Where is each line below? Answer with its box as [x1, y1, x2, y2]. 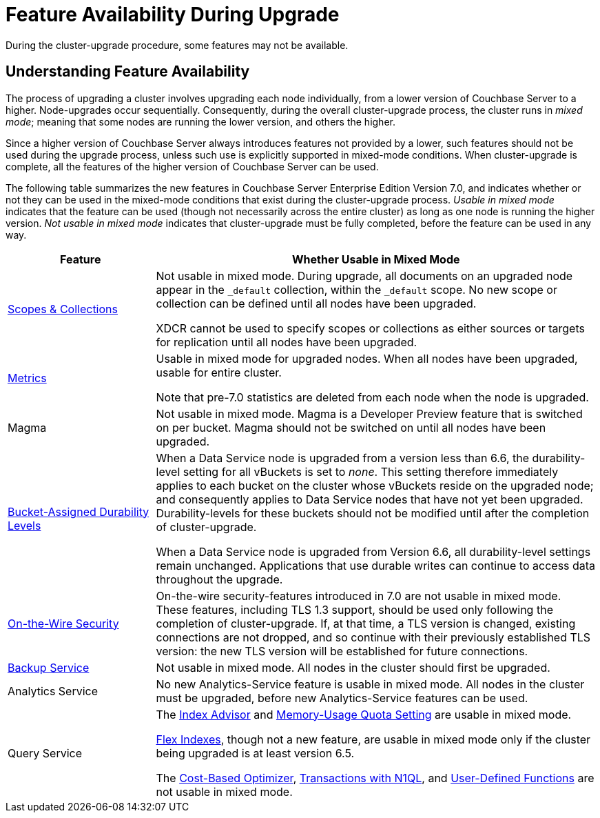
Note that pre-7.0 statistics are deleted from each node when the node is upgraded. [156, 390, 589, 404]
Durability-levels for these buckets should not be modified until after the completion [156, 506, 590, 520]
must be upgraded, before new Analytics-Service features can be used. [156, 690, 528, 705]
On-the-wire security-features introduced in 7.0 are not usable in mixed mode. [156, 588, 561, 603]
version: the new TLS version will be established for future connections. [156, 644, 528, 658]
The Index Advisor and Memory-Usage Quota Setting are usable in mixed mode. [156, 707, 572, 721]
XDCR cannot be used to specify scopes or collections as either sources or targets [156, 321, 585, 335]
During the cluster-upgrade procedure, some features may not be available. [6, 39, 349, 51]
